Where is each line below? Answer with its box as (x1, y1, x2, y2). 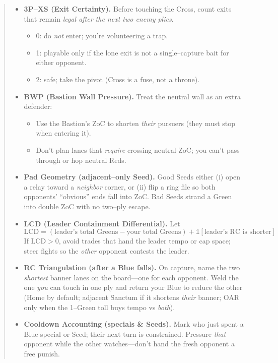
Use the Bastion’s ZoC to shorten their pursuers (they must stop (36, 117, 236, 128)
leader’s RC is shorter (204, 228, 271, 236)
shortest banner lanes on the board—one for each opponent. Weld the (24, 272, 239, 282)
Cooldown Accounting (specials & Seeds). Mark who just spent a (24, 319, 244, 329)
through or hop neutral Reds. (36, 154, 126, 165)
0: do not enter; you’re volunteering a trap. (36, 30, 168, 41)
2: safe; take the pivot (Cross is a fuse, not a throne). (36, 74, 200, 84)
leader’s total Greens (54, 228, 118, 236)
